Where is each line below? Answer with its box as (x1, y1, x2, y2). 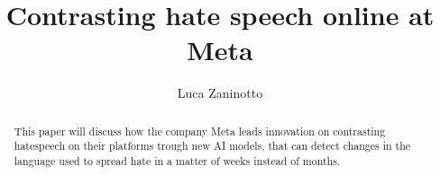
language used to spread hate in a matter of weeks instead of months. (14, 153, 341, 169)
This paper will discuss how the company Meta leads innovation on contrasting (14, 123, 386, 138)
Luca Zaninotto (177, 83, 263, 102)
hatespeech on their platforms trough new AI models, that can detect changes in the (14, 138, 411, 153)
